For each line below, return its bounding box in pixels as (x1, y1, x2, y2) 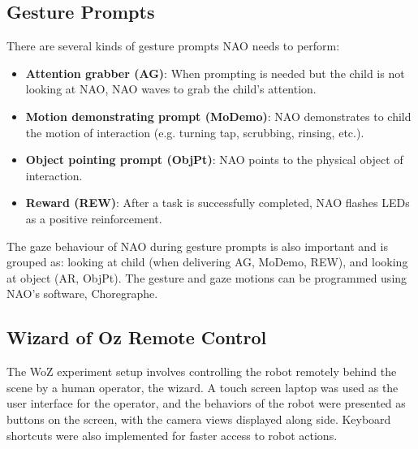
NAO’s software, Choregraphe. (6, 285, 158, 302)
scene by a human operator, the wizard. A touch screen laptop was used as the (6, 378, 399, 395)
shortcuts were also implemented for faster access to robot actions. (6, 426, 338, 443)
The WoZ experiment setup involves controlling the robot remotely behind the (6, 363, 397, 380)
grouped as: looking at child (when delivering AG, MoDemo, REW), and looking (6, 253, 408, 270)
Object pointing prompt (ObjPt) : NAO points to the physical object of (25, 151, 403, 168)
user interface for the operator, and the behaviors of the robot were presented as (6, 395, 406, 412)
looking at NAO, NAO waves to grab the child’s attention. (25, 80, 317, 97)
